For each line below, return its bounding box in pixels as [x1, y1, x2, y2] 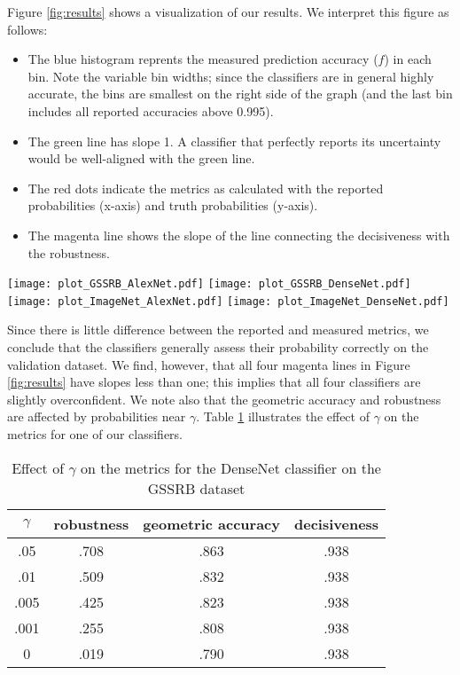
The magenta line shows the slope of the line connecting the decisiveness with [27, 225, 450, 244]
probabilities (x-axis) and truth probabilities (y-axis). [27, 196, 318, 215]
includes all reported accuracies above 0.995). [27, 101, 274, 120]
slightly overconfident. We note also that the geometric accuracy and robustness [7, 389, 441, 408]
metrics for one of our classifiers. [7, 425, 183, 443]
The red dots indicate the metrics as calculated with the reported [27, 178, 384, 197]
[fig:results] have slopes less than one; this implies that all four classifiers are [7, 373, 421, 391]
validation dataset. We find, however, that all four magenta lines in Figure [7, 355, 410, 373]
